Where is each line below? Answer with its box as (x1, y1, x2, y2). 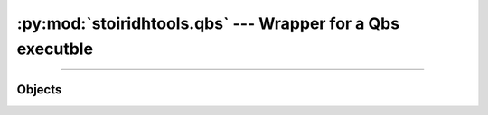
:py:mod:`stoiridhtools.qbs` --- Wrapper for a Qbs (16, 13, 400, 33)
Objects (16, 82, 62, 97)
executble (16, 39, 94, 58)
